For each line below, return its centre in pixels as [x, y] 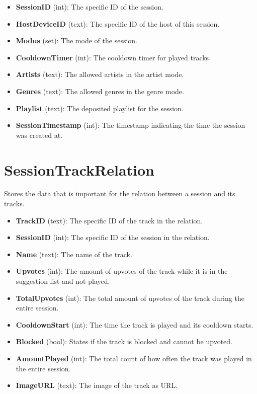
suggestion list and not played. [63, 281]
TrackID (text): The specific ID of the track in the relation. [109, 220]
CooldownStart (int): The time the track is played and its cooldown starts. [135, 324]
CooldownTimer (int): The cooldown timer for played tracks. [113, 57]
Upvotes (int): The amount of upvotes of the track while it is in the [122, 271]
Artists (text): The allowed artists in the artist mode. [100, 74]
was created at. [39, 135]
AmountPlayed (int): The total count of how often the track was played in [134, 358]
